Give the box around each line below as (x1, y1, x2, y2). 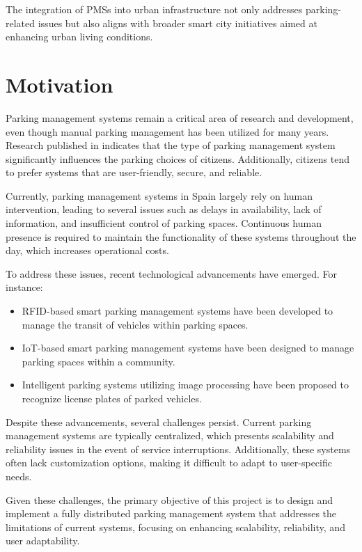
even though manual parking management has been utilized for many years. (6, 124, 329, 139)
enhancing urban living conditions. (6, 29, 153, 44)
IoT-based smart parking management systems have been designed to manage (22, 340, 354, 355)
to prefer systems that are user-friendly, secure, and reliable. (6, 165, 262, 180)
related (6, 15, 36, 30)
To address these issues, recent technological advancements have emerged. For (6, 266, 338, 281)
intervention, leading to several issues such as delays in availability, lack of (6, 202, 322, 216)
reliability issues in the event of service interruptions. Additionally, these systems (6, 441, 351, 456)
